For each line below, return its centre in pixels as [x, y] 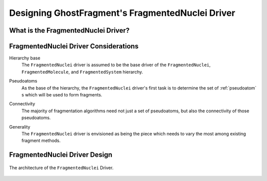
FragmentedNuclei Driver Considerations [74, 46]
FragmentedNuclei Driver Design [61, 155]
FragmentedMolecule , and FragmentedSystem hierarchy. [82, 72]
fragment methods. [41, 140]
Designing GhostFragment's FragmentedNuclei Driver [122, 13]
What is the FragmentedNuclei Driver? [69, 30]
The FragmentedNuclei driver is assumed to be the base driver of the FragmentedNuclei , [116, 65]
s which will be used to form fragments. [62, 95]
